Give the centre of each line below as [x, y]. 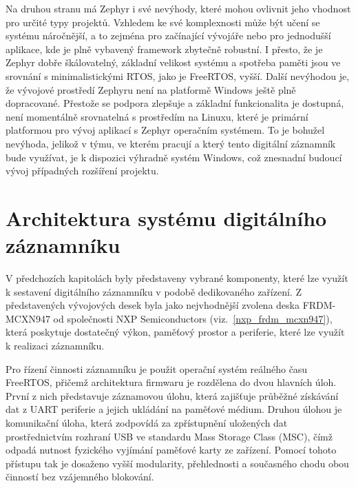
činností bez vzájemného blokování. [80, 477]
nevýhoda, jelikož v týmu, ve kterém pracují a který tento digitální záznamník [171, 143]
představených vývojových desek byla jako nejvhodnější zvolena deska [153, 305]
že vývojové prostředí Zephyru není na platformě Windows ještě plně [151, 89]
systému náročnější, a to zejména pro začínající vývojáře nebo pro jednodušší [168, 35]
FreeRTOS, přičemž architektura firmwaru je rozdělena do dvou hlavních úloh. [171, 382]
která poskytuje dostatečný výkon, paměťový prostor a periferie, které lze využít [175, 332]
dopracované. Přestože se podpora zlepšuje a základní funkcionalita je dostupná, [175, 103]
